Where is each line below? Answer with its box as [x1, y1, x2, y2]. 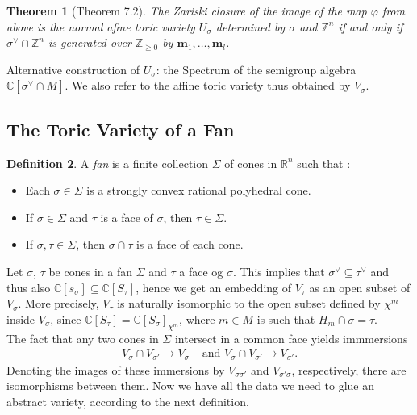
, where [179, 310, 215, 327]
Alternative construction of [6, 61, 140, 78]
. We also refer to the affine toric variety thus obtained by [65, 77, 351, 94]
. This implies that [232, 262, 325, 279]
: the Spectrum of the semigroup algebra [156, 61, 357, 78]
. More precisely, [18, 295, 99, 312]
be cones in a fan [48, 262, 132, 279]
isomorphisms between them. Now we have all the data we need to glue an [6, 377, 374, 394]
